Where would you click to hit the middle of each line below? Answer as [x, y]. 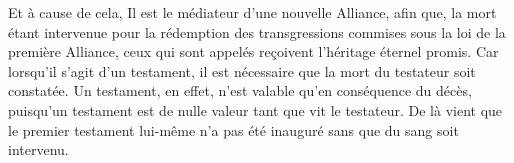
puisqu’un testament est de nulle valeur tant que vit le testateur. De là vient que [255, 109]
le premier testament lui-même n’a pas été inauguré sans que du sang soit [233, 129]
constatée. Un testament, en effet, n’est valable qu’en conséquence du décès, [240, 90]
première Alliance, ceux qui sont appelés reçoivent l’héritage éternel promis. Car [253, 51]
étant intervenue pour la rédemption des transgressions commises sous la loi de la [257, 31]
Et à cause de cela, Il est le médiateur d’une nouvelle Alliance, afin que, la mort [252, 12]
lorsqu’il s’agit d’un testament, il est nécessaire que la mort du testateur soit [242, 70]
